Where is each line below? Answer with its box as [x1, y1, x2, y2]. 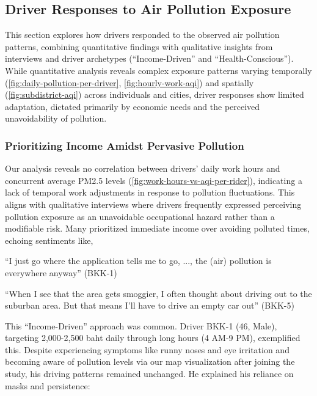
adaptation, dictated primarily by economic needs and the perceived [5, 100, 260, 112]
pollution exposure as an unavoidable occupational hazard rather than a [5, 210, 275, 222]
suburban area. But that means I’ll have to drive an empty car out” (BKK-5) [5, 299, 294, 312]
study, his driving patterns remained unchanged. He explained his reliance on [5, 367, 294, 380]
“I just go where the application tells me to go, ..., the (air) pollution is [5, 254, 272, 267]
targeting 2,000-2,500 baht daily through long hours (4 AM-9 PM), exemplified [5, 331, 301, 344]
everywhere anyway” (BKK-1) [5, 266, 117, 279]
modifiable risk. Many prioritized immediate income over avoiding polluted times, [5, 222, 310, 235]
